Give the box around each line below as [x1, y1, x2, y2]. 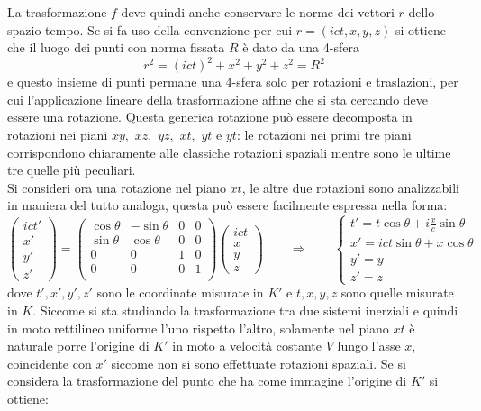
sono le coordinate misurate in [96, 283, 264, 302]
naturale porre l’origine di [7, 336, 150, 355]
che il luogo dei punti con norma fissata [7, 38, 225, 57]
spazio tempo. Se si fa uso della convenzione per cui [7, 20, 293, 39]
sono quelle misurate [340, 283, 454, 302]
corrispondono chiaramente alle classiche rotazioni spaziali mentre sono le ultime [7, 142, 451, 161]
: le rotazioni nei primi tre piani [236, 125, 412, 144]
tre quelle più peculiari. [7, 160, 136, 179]
